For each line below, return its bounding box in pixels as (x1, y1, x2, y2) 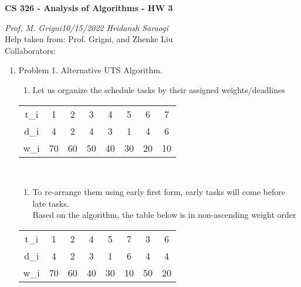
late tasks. (32, 197, 69, 209)
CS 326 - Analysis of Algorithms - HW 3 (5, 2, 173, 13)
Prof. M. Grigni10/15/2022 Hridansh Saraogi (5, 21, 168, 33)
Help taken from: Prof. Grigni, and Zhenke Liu (5, 33, 173, 45)
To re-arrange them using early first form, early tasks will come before (32, 186, 285, 198)
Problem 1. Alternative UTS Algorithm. (18, 64, 163, 76)
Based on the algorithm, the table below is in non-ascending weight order (32, 209, 296, 221)
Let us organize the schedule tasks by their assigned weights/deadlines (32, 83, 285, 95)
